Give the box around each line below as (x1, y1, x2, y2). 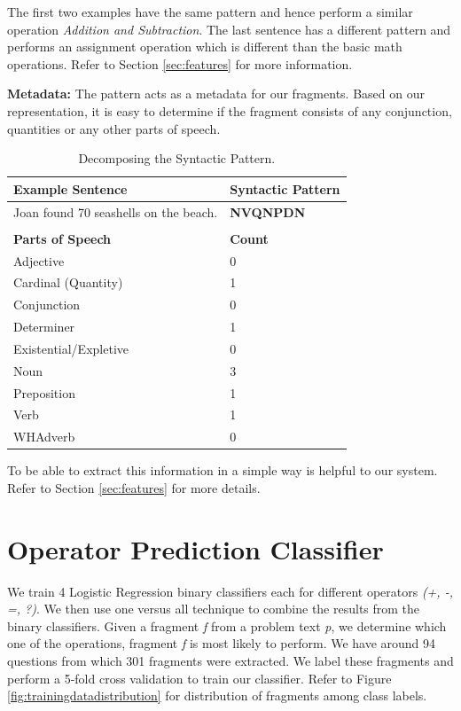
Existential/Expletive (13, 339, 129, 357)
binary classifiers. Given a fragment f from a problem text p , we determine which (7, 616, 447, 635)
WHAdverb (13, 427, 75, 446)
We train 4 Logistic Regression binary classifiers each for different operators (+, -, (7, 582, 453, 600)
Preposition (13, 383, 75, 402)
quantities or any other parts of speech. (7, 119, 221, 137)
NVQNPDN (230, 202, 306, 221)
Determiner (13, 317, 75, 336)
